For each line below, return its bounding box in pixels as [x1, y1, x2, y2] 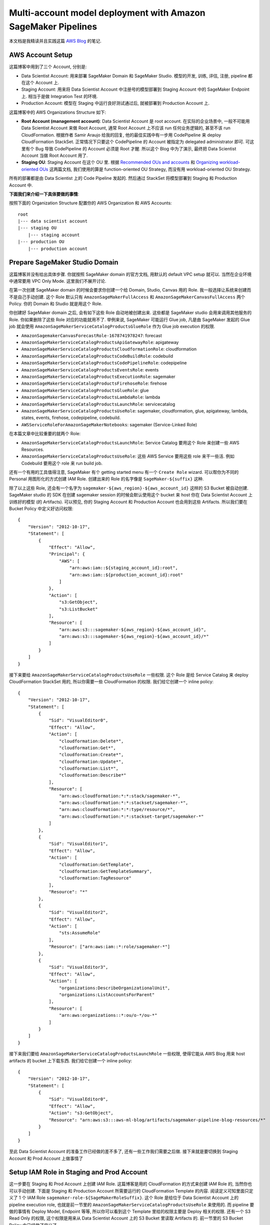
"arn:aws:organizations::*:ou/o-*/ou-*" [59, 1012, 158, 1018]
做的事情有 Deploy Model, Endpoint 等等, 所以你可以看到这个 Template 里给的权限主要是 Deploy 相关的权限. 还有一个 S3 [9, 1208, 251, 1215]
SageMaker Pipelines [9, 21, 98, 32]
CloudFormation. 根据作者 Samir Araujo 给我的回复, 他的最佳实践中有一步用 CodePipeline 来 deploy [21, 132, 221, 138]
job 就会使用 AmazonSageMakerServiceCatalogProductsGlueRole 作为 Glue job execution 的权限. [9, 323, 216, 329]
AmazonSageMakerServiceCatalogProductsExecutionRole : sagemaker [21, 374, 176, 379]
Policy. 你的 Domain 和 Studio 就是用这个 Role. [9, 301, 102, 307]
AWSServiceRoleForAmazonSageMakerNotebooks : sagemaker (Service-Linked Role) [21, 421, 197, 427]
